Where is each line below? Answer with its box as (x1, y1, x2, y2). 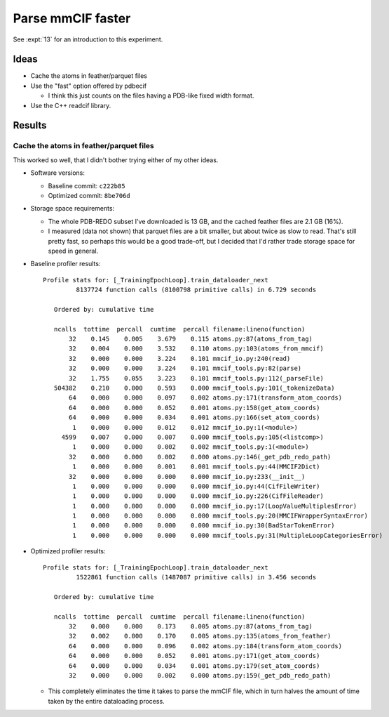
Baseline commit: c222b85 (48, 181, 125, 190)
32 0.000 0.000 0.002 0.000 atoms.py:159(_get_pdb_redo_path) (69, 671, 332, 679)
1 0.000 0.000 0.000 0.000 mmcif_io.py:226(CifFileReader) (72, 492, 324, 500)
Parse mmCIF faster (13, 11, 131, 26)
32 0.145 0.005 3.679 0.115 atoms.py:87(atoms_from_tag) (69, 335, 313, 343)
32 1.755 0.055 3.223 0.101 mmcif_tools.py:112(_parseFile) (69, 374, 324, 382)
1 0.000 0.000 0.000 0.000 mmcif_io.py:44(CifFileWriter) (72, 482, 320, 490)
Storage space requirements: (30, 204, 115, 213)
